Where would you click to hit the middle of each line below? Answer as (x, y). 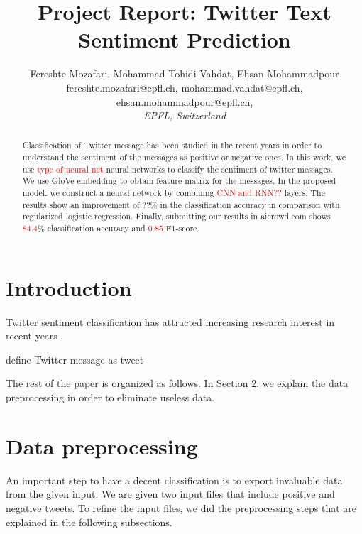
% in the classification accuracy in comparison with (245, 204)
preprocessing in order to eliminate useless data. (110, 397)
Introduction (69, 287)
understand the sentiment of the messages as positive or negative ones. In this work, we (184, 157)
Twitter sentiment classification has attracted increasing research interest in (170, 321)
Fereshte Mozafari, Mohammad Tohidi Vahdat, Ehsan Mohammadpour (185, 73)
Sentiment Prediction (185, 39)
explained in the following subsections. (89, 522)
